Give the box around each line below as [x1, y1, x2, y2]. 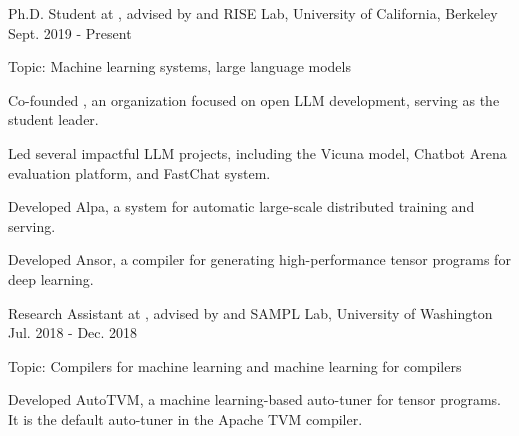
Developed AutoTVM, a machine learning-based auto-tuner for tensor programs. [8, 389, 502, 410]
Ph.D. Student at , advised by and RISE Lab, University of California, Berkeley [8, 3, 498, 23]
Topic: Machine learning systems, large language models [8, 56, 351, 77]
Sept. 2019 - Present [8, 22, 132, 43]
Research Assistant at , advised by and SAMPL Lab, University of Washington [8, 302, 493, 323]
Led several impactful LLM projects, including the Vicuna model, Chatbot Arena [8, 142, 507, 163]
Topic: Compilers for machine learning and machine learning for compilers [8, 355, 462, 376]
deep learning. [8, 268, 94, 289]
